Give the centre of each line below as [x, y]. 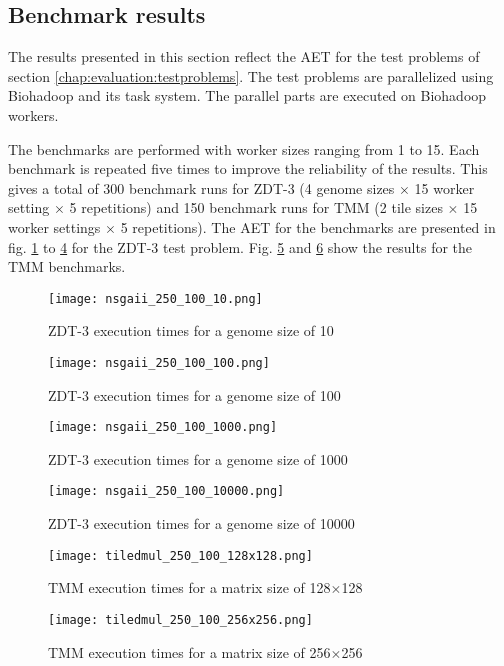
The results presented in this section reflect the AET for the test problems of [244, 56]
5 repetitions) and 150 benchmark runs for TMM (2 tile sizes [256, 207]
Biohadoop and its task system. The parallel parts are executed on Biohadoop [247, 95]
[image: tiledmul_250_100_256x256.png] [180, 619]
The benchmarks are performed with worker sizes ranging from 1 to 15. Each [244, 148]
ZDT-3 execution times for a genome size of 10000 [201, 523]
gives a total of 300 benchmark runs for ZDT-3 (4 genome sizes [201, 187]
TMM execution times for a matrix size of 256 [189, 651]
